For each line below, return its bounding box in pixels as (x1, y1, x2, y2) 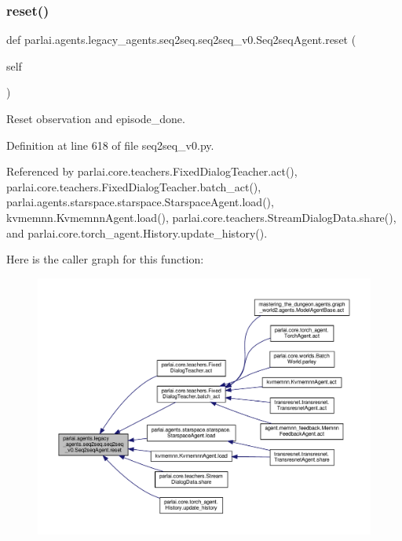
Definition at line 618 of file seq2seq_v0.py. (6, 136, 214, 153)
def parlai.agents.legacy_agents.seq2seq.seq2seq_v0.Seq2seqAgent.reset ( (6, 31, 356, 48)
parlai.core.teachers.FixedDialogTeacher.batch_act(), (6, 178, 261, 194)
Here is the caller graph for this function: (6, 251, 204, 267)
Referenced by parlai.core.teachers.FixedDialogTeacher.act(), (6, 163, 298, 180)
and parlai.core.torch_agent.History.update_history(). (6, 224, 268, 241)
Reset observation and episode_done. (6, 111, 185, 126)
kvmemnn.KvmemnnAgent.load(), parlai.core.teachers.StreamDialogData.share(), (6, 209, 397, 225)
